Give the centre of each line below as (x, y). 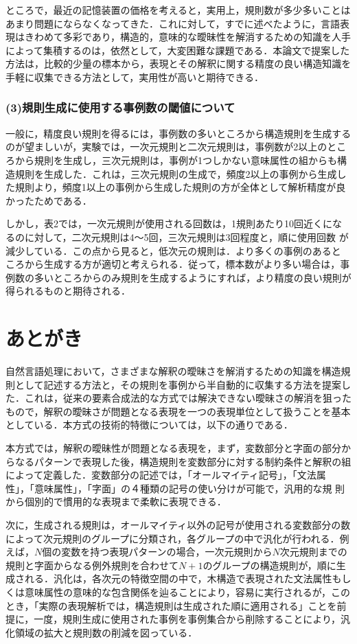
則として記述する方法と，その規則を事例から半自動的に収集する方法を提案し (178, 384)
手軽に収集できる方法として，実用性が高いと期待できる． (135, 77)
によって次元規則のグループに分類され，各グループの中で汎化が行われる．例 (177, 538)
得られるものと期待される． (68, 291)
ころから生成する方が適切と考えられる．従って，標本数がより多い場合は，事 (178, 264)
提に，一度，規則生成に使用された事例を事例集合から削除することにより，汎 (178, 619)
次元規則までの (313, 552)
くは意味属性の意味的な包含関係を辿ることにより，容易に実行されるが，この (178, 591)
